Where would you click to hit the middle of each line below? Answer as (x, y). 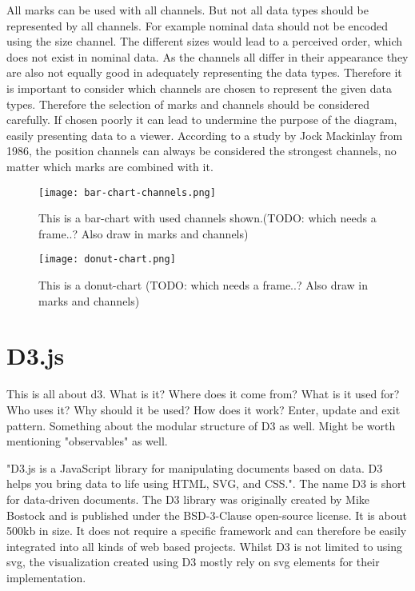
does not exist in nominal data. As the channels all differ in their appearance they (207, 56)
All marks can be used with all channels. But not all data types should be (188, 10)
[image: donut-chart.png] (107, 260)
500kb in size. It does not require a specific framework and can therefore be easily (207, 531)
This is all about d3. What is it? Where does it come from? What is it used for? (203, 394)
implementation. (46, 577)
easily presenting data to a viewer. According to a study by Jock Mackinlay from (205, 135)
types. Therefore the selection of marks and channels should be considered (188, 104)
